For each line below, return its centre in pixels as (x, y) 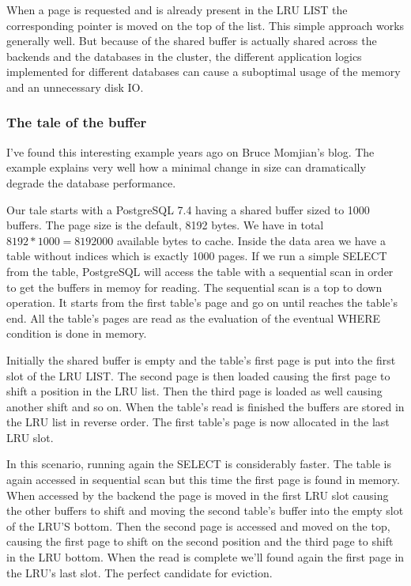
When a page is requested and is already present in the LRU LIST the (177, 9)
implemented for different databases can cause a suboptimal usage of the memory (204, 72)
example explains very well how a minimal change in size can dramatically (186, 167)
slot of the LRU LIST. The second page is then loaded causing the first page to (198, 375)
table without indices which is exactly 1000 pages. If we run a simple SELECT (197, 256)
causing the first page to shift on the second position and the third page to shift (200, 541)
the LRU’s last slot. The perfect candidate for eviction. (140, 572)
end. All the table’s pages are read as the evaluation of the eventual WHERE (193, 318)
